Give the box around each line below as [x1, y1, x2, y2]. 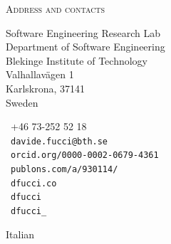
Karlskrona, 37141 [6, 80, 85, 95]
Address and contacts [6, 1, 105, 16]
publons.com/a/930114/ [11, 164, 118, 175]
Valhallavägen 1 [6, 67, 74, 82]
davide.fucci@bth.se [11, 136, 108, 147]
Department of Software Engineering [6, 39, 165, 54]
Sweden [6, 95, 38, 110]
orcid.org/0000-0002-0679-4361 [11, 150, 159, 161]
